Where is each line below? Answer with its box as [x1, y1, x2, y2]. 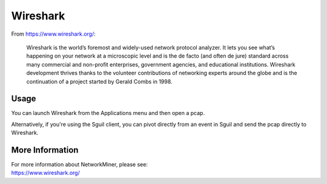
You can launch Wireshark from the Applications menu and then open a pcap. [11, 110, 205, 117]
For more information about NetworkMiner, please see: [11, 161, 148, 168]
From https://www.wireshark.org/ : [11, 30, 96, 38]
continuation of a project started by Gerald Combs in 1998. [26, 77, 173, 85]
